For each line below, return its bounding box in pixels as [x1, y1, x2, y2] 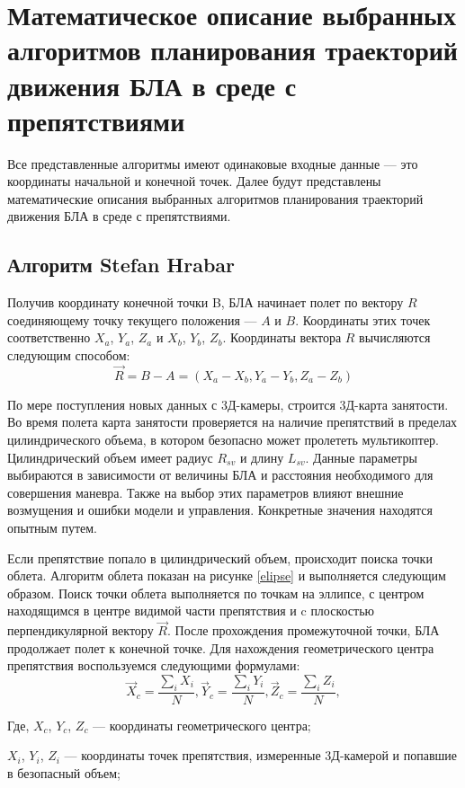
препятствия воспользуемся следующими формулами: [7, 656, 300, 675]
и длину [239, 447, 284, 466]
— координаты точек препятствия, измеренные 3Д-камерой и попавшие [64, 746, 458, 765]
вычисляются [359, 328, 431, 347]
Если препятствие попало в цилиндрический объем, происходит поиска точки [7, 548, 433, 567]
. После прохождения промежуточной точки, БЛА [167, 621, 440, 640]
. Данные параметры [305, 447, 417, 466]
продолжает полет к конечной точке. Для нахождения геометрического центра [7, 638, 434, 657]
